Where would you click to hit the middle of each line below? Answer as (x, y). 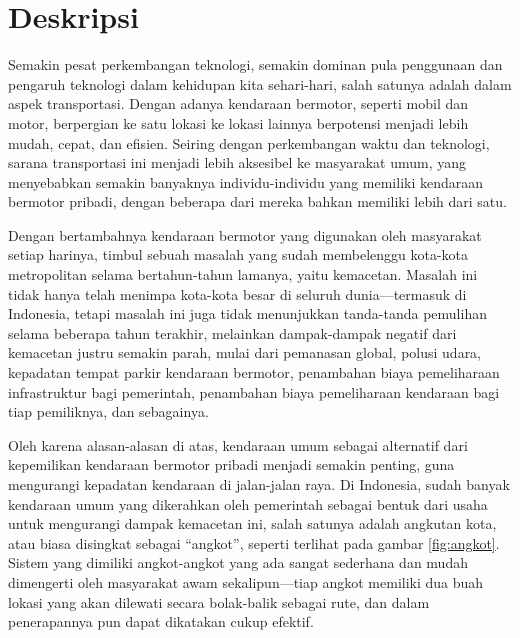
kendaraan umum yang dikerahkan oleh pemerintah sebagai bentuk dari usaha (248, 503)
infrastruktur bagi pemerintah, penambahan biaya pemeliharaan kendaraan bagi (254, 391)
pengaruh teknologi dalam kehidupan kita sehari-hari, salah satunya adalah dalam (260, 83)
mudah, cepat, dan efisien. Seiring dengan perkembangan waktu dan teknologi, (249, 142)
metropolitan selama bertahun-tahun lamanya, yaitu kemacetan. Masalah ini (243, 274)
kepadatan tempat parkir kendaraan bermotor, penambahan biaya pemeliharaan (254, 372)
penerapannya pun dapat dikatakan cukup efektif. (161, 621)
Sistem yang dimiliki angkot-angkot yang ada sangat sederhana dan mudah (238, 562)
